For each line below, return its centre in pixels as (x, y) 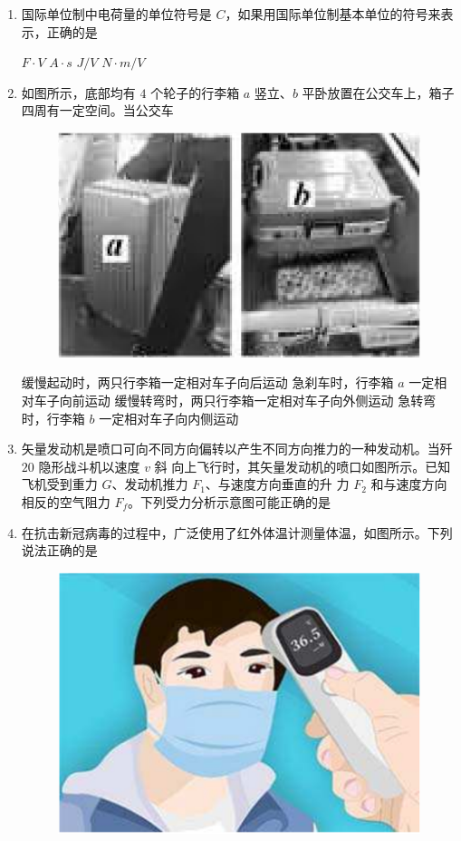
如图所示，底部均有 (78, 92)
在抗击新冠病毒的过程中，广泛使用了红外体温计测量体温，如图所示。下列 (237, 532)
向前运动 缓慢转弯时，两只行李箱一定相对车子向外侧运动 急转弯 (248, 400)
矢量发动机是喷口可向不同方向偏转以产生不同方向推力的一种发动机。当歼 (237, 449)
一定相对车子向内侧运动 (169, 418)
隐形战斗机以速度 (89, 466)
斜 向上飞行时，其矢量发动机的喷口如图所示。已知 (303, 466)
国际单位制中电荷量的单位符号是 (116, 14)
